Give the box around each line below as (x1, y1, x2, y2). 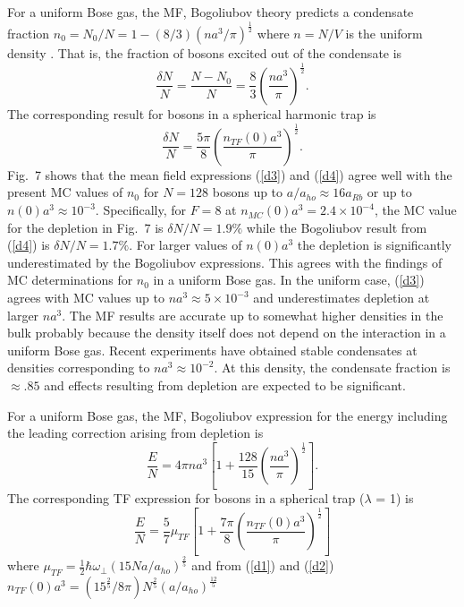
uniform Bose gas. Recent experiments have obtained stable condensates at (7, 340, 418, 359)
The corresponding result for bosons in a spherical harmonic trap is (7, 104, 376, 123)
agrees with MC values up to (7, 288, 165, 307)
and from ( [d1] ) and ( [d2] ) (191, 556, 334, 575)
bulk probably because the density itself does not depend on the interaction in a (7, 323, 446, 342)
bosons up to (212, 183, 283, 201)
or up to (367, 183, 412, 201)
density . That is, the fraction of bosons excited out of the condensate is (7, 43, 402, 62)
